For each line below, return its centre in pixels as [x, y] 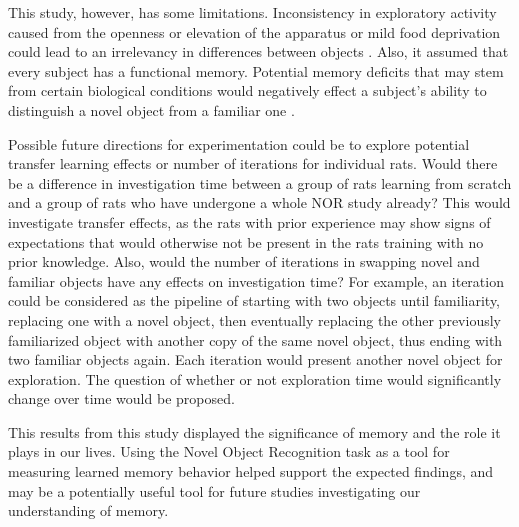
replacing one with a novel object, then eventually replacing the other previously [254, 319]
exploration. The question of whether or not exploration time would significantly [255, 378]
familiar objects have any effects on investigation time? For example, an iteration [256, 280]
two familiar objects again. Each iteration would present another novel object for [255, 359]
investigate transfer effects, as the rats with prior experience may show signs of [249, 221]
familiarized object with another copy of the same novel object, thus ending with [255, 339]
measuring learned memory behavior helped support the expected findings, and [251, 471]
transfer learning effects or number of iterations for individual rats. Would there [253, 163]
